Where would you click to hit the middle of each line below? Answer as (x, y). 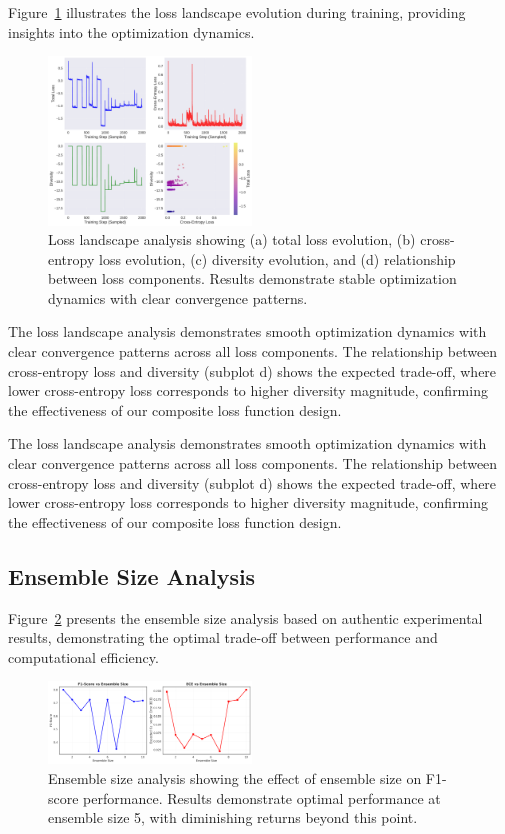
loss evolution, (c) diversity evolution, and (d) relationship (277, 258)
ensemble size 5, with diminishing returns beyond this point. (233, 817)
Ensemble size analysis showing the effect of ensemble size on (235, 778)
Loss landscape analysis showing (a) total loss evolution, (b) (232, 239)
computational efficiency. (83, 656)
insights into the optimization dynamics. (131, 31)
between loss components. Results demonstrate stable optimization (252, 278)
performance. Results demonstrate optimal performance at (262, 797)
